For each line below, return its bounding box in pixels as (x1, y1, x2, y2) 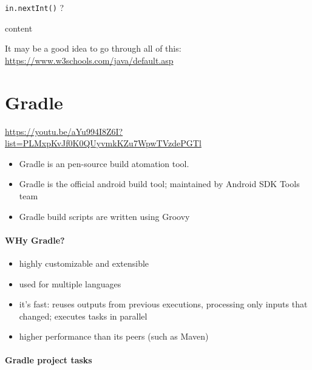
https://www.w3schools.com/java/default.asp (5, 53, 174, 66)
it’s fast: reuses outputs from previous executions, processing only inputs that (19, 298, 308, 310)
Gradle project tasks (5, 354, 92, 366)
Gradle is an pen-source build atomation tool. (19, 157, 189, 170)
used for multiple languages (19, 277, 121, 290)
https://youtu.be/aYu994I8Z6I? (5, 125, 123, 137)
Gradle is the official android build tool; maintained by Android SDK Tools (19, 177, 300, 190)
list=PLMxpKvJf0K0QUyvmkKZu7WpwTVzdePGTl (5, 137, 202, 149)
